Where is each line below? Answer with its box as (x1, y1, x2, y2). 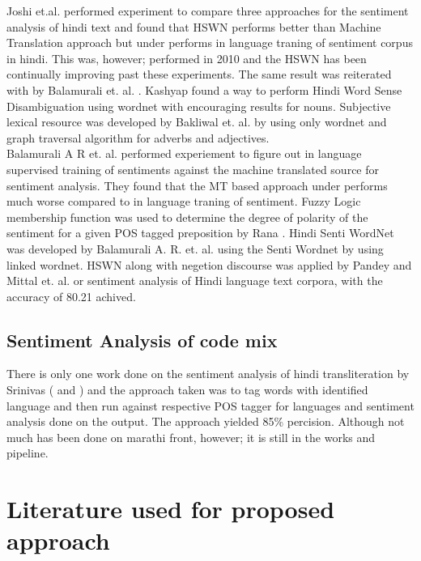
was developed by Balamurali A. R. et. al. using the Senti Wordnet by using (6, 240, 384, 257)
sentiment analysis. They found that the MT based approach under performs (6, 176, 388, 193)
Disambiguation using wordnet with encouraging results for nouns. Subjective (6, 97, 391, 114)
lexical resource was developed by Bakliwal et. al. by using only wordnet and (6, 113, 387, 130)
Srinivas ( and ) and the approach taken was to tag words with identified (6, 381, 368, 398)
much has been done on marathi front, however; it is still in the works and (6, 428, 376, 445)
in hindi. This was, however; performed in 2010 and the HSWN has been (6, 49, 367, 66)
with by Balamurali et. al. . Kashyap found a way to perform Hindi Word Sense (6, 81, 402, 98)
